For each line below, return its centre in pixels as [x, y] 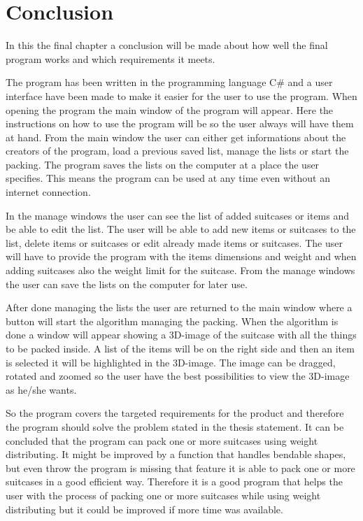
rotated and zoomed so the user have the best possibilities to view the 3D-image [178, 376]
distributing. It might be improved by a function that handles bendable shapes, [176, 454]
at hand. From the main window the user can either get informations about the [176, 137]
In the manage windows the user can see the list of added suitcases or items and [178, 215]
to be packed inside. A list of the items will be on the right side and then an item [180, 348]
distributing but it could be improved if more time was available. [144, 509]
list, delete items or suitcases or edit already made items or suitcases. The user [174, 242]
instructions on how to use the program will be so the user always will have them [180, 123]
